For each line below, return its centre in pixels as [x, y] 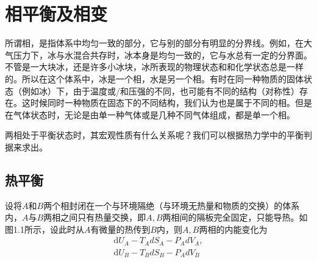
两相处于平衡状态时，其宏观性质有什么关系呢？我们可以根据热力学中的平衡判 [158, 135]
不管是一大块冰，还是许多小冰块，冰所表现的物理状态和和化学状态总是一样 [154, 67]
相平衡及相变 [56, 14]
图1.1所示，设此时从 [45, 229]
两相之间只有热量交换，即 [95, 217]
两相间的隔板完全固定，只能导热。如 [235, 217]
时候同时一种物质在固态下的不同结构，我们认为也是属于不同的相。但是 [171, 103]
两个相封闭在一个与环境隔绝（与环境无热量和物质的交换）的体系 [172, 205]
